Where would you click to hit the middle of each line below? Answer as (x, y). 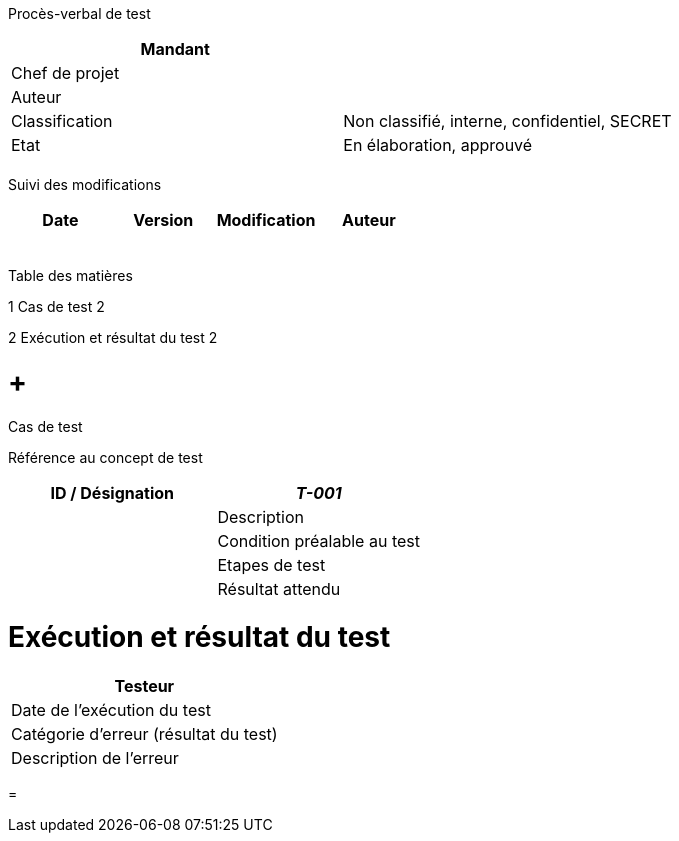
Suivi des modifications (85, 184)
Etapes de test (271, 564)
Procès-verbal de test (79, 13)
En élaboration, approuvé (438, 145)
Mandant (175, 49)
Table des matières (70, 275)
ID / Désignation (112, 492)
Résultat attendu (279, 588)
